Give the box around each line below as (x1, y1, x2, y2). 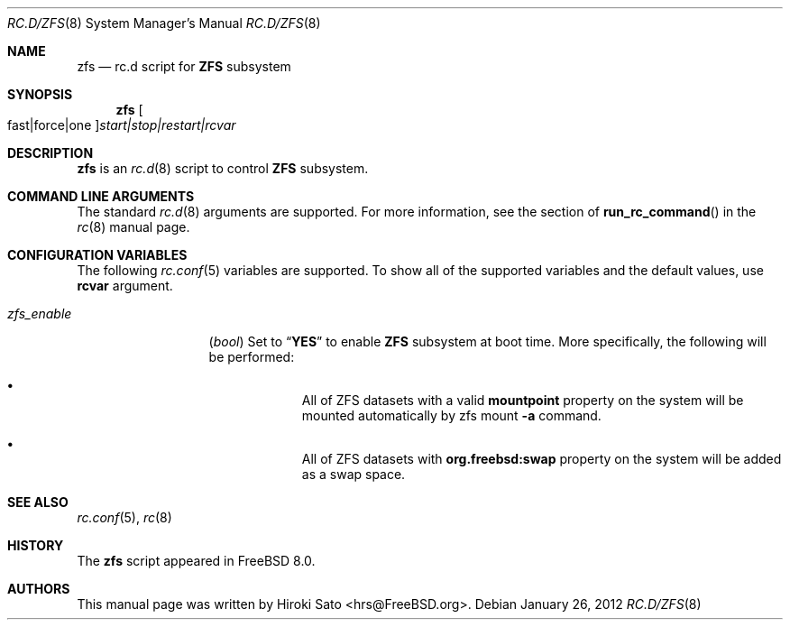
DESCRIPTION (7, 145, 94, 161)
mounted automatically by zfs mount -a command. (301, 408, 602, 423)
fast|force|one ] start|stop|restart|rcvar (7, 117, 236, 133)
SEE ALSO (7, 494, 69, 510)
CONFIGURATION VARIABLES (7, 247, 188, 263)
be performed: (208, 349, 295, 364)
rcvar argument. (77, 278, 173, 293)
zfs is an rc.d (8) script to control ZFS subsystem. (77, 161, 369, 176)
